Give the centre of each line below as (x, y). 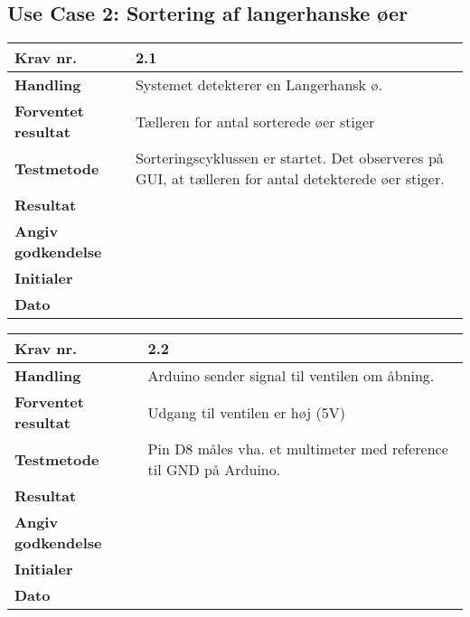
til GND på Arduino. (214, 470)
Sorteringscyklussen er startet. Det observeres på (289, 158)
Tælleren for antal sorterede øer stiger (255, 121)
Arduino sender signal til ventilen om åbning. (291, 376)
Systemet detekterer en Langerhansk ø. (258, 85)
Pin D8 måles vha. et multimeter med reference (298, 449)
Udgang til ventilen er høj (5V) (246, 412)
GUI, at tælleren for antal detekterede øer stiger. (290, 179)
